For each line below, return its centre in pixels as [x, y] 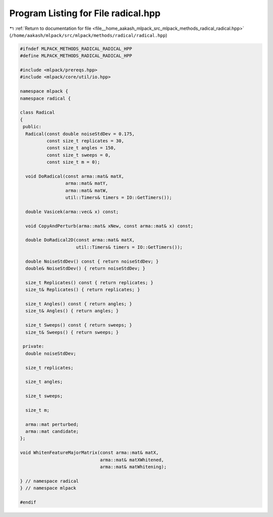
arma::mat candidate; [52, 431]
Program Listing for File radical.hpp [85, 13]
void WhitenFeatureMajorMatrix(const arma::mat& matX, [89, 453]
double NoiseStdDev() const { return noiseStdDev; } [92, 261]
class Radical [37, 112]
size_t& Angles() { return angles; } [72, 311]
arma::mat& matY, [86, 183]
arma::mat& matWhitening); [133, 467]
